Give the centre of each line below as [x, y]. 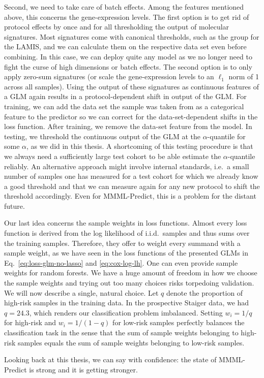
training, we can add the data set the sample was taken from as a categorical [124, 106]
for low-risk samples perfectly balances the [179, 322]
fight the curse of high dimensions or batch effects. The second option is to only [128, 66]
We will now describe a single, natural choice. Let [81, 292]
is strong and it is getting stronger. [83, 369]
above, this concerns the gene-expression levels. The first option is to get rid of [127, 17]
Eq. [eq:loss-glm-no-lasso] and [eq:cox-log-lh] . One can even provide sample [121, 262]
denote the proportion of [204, 292]
